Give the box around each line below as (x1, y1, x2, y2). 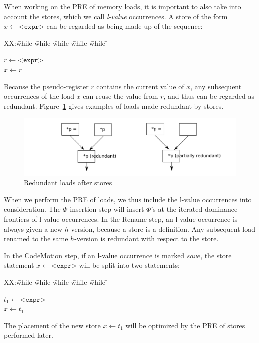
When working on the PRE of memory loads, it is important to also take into (4, 1, 241, 11)
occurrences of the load (4, 91, 74, 101)
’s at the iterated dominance (151, 204, 238, 214)
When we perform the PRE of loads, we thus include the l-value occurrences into (4, 194, 252, 204)
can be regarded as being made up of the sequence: (46, 21, 203, 31)
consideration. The (4, 204, 61, 214)
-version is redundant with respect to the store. (74, 233, 219, 244)
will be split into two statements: (79, 260, 180, 270)
